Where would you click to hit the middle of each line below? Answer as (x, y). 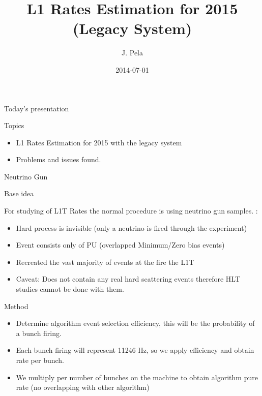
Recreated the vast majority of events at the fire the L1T (105, 262)
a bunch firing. (39, 333)
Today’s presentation (37, 108)
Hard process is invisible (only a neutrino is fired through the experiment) (132, 227)
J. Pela (132, 53)
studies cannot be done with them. (70, 289)
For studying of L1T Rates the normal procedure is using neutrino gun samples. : (131, 211)
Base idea (19, 193)
